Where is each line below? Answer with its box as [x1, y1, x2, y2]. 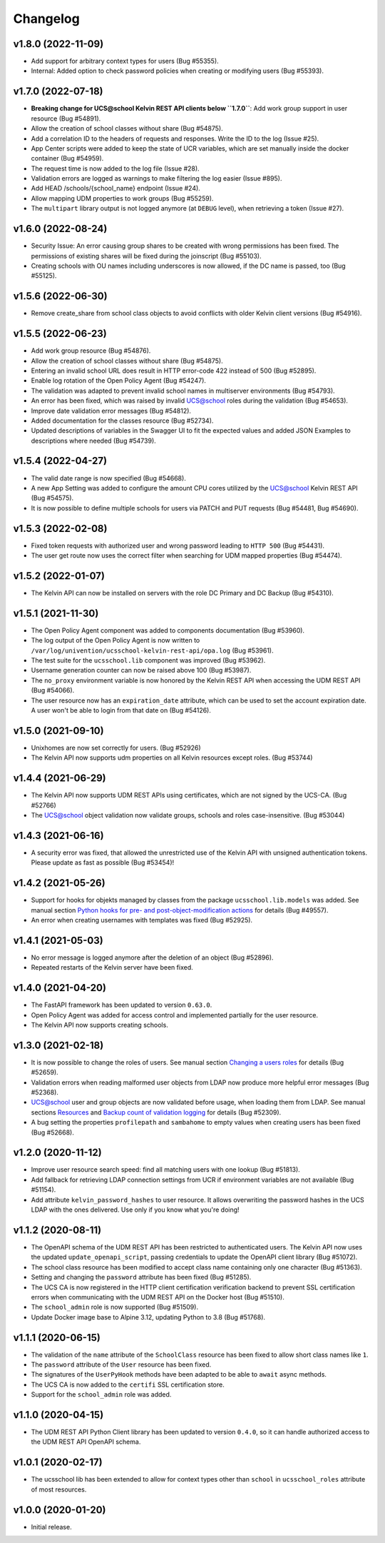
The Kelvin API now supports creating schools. [31, 1020, 169, 1029]
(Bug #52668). [31, 1128, 74, 1137]
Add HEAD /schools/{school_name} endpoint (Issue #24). [31, 184, 201, 193]
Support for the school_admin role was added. [31, 1390, 172, 1399]
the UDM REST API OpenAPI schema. [31, 1437, 141, 1446]
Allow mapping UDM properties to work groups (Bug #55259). [31, 193, 214, 203]
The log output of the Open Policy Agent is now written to [31, 636, 200, 645]
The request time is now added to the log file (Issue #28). [31, 164, 200, 173]
